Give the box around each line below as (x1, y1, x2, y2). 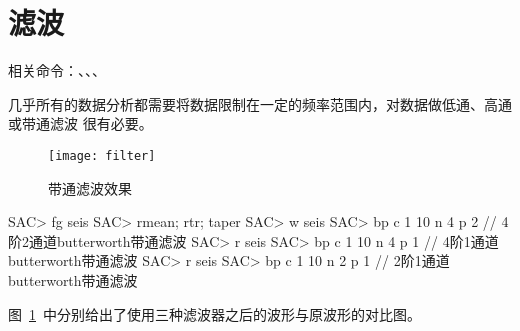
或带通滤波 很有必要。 (8, 113, 153, 134)
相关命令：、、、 (8, 60, 106, 81)
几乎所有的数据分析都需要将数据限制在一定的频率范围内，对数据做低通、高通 (8, 93, 512, 114)
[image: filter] (48, 148, 156, 163)
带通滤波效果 (48, 177, 132, 198)
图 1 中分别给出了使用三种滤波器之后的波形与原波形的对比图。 (8, 303, 421, 324)
